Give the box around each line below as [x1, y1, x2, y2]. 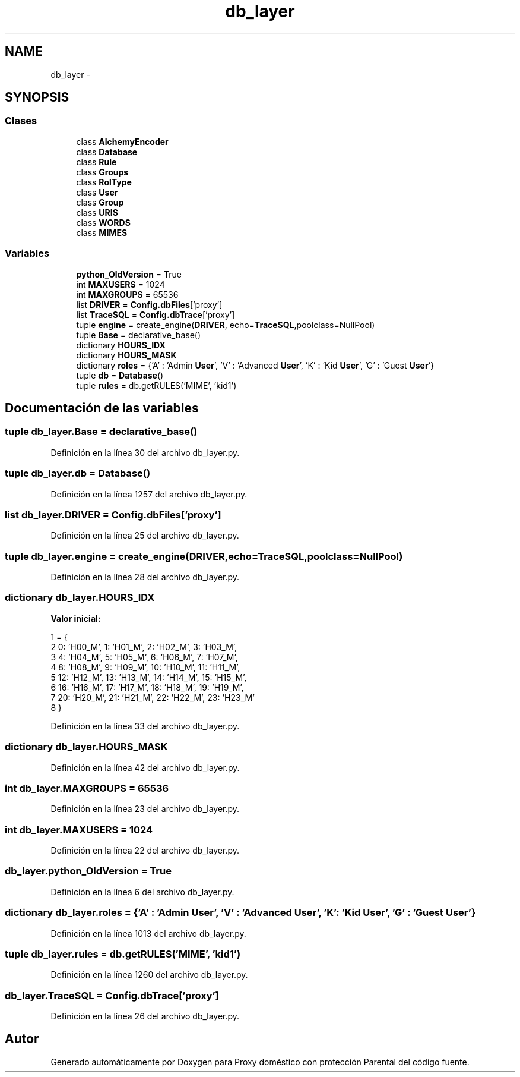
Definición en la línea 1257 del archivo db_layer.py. [50, 489, 248, 499]
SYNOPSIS [5, 90, 69, 105]
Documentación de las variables [5, 400, 199, 415]
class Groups [76, 166, 129, 177]
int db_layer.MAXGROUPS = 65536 [5, 782, 169, 794]
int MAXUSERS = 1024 [76, 279, 165, 289]
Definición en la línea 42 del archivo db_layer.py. [50, 762, 240, 773]
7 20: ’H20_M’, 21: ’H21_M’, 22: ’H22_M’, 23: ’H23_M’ [50, 692, 255, 703]
